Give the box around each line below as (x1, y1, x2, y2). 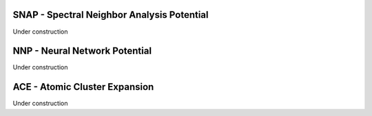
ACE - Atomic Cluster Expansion (12, 81, 154, 93)
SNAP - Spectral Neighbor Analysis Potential (12, 9, 209, 21)
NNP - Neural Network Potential (12, 45, 152, 57)
